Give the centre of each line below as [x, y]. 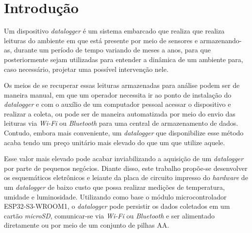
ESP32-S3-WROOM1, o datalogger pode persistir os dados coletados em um [117, 206]
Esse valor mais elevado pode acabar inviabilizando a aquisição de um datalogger [124, 158]
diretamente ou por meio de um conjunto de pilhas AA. [87, 225]
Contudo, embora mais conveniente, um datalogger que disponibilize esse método [124, 133]
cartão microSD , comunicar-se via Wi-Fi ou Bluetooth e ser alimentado [109, 215]
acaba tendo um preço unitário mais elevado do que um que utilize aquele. [115, 142]
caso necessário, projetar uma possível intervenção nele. [86, 69]
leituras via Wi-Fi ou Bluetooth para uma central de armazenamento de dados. [121, 123]
